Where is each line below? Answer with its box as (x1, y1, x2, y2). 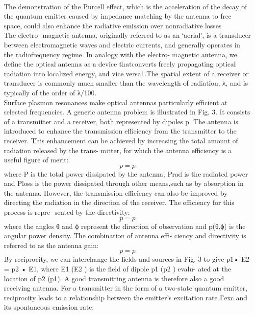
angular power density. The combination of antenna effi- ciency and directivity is (4, 230, 246, 241)
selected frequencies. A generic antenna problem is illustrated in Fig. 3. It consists (4, 107, 250, 117)
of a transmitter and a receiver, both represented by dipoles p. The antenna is (4, 116, 238, 126)
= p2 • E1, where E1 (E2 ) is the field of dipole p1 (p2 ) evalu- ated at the (4, 264, 231, 274)
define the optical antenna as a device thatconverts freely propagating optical (4, 59, 236, 69)
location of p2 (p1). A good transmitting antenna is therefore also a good (4, 273, 224, 283)
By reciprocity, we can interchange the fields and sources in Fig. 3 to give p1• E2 (4, 254, 250, 264)
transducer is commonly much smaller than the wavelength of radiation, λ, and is (4, 78, 248, 88)
